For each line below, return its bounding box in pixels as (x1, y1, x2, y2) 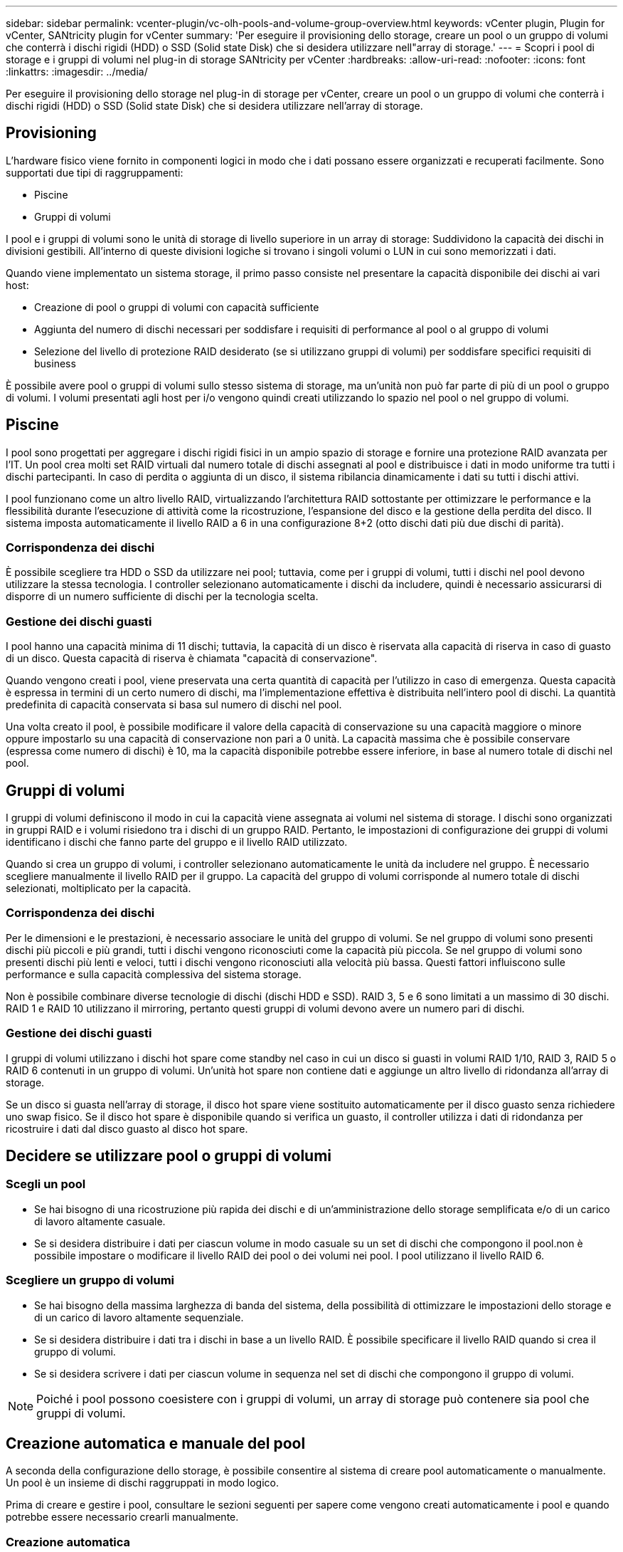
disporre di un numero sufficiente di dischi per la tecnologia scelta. (6, 590, 319, 603)
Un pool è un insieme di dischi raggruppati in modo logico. (6, 1477, 279, 1489)
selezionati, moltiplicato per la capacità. (6, 882, 191, 895)
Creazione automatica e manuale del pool (6, 1434, 306, 1452)
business (34, 357, 76, 369)
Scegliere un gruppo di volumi (6, 1273, 175, 1288)
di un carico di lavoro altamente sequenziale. (34, 1311, 244, 1323)
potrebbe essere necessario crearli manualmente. (6, 1511, 239, 1524)
